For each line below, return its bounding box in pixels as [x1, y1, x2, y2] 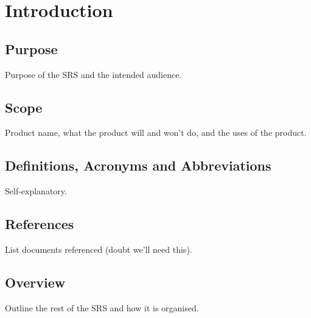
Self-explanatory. [5, 185, 67, 197]
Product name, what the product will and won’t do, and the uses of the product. [5, 126, 307, 139]
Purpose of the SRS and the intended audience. [5, 68, 182, 80]
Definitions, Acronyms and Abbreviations [5, 156, 271, 175]
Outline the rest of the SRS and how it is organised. [5, 301, 199, 314]
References [5, 214, 74, 233]
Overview [5, 272, 66, 291]
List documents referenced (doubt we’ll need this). [5, 242, 192, 255]
